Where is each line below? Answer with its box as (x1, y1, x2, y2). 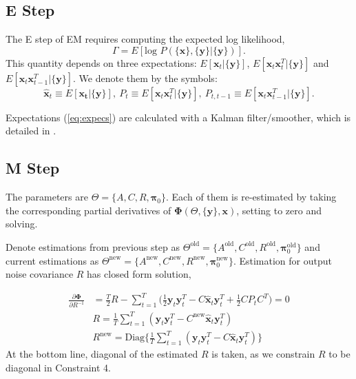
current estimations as (6, 253, 99, 267)
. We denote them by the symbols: (73, 70, 218, 85)
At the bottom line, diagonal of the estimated (6, 347, 198, 361)
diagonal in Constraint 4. (6, 360, 111, 374)
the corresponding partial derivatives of (6, 203, 171, 217)
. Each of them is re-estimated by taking (166, 189, 337, 204)
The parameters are (6, 189, 88, 204)
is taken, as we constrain (211, 347, 315, 361)
